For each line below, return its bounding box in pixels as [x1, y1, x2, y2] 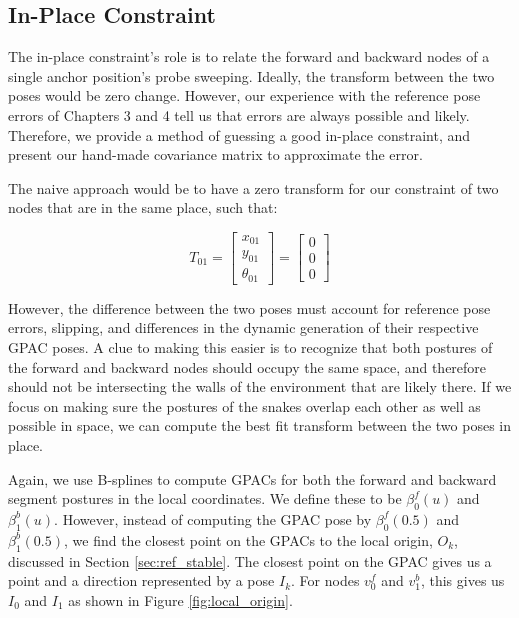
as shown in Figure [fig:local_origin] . [68, 589, 293, 610]
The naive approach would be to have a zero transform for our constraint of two [8, 177, 499, 198]
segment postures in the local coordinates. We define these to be [8, 488, 402, 509]
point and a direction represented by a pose [8, 570, 275, 591]
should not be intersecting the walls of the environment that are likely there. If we [8, 376, 512, 397]
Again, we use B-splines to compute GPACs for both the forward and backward [8, 468, 497, 489]
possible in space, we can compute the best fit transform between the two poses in [8, 415, 511, 436]
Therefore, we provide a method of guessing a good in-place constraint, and [8, 124, 470, 145]
